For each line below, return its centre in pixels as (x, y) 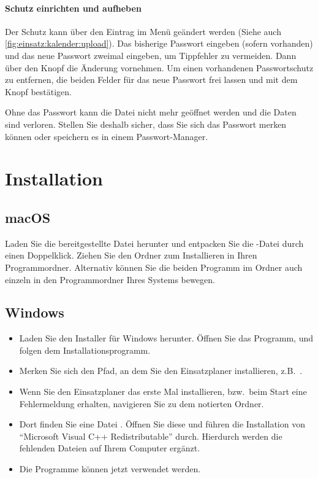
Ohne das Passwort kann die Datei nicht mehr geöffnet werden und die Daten (151, 112)
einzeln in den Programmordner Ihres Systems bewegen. (110, 279)
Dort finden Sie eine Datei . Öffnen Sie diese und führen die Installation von (162, 424)
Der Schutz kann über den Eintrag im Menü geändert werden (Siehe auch (143, 31)
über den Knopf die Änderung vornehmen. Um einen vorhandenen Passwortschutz (159, 67)
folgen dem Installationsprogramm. (85, 350)
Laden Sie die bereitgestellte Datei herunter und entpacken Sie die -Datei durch (154, 243)
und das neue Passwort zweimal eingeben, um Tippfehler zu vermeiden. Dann (151, 55)
